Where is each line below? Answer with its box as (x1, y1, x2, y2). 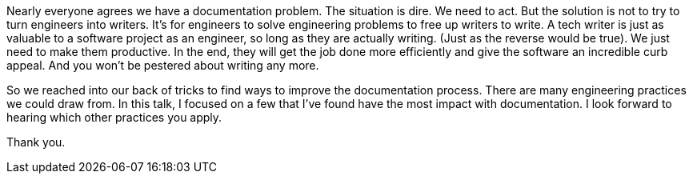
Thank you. (6, 135, 66, 149)
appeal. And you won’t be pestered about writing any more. (6, 58, 319, 72)
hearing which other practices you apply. (6, 110, 222, 124)
